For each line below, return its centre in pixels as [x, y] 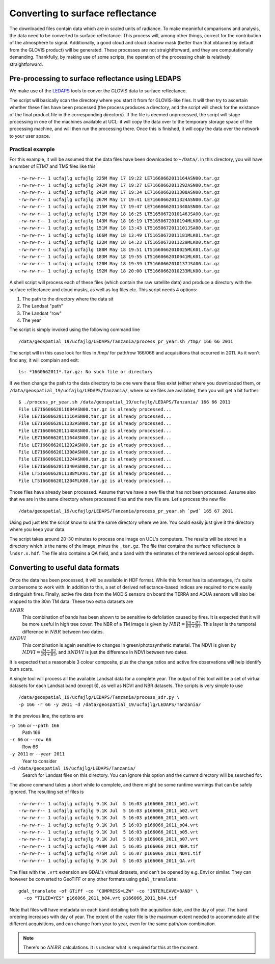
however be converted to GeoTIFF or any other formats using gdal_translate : [94, 879]
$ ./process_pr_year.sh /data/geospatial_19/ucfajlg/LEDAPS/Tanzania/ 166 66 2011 [125, 402]
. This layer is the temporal [228, 624]
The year [32, 320]
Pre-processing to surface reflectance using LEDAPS [95, 79]
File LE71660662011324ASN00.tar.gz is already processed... [95, 459]
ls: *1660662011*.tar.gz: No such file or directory [86, 372]
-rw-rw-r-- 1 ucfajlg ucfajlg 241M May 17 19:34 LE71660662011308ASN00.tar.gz [119, 192]
